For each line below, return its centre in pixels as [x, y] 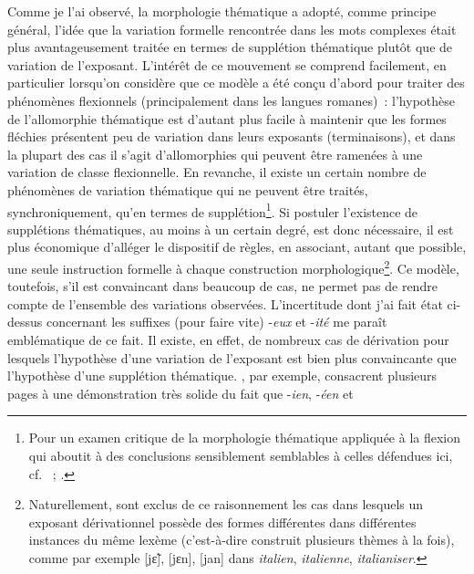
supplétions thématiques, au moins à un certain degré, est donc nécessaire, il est [231, 229]
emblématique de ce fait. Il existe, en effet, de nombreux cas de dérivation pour [228, 339]
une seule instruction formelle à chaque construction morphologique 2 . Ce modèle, [233, 266]
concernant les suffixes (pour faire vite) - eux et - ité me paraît [216, 322]
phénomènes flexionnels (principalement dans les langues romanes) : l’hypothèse [232, 100]
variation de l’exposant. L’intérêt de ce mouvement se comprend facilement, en [227, 64]
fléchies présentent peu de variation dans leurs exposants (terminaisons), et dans [232, 136]
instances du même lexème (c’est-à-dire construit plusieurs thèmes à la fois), [242, 540]
